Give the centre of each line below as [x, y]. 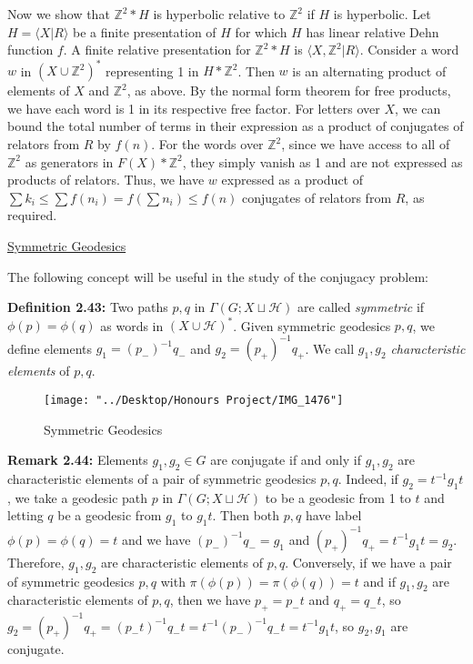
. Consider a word [409, 50]
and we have [156, 539]
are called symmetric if [361, 307]
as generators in [69, 161]
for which [261, 31]
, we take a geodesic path [78, 497]
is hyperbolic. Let [382, 14]
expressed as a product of [292, 180]
